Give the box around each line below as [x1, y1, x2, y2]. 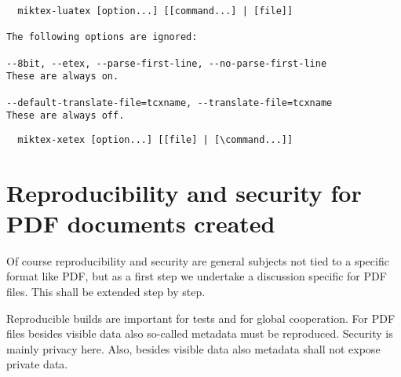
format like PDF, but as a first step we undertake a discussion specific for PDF [6, 268, 387, 284]
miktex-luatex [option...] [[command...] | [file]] [17, 5, 293, 16]
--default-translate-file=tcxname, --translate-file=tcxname [6, 97, 333, 108]
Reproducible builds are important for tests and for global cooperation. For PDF [6, 309, 396, 326]
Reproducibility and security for [6, 176, 362, 208]
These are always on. [6, 71, 119, 82]
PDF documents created [6, 207, 275, 239]
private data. [6, 356, 68, 372]
